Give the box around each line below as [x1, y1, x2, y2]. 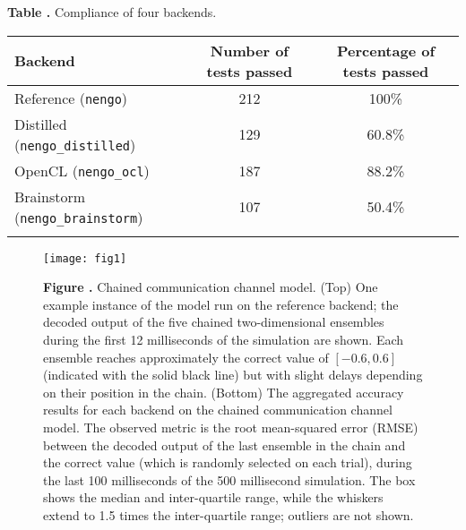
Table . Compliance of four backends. [7, 3, 217, 21]
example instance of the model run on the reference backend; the [43, 295, 399, 313]
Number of [210, 39, 289, 61]
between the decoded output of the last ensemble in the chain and [43, 435, 406, 454]
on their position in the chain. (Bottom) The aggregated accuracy [43, 382, 404, 401]
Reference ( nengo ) [14, 87, 128, 108]
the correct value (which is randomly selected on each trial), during [43, 453, 412, 472]
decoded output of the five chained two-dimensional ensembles [43, 312, 384, 331]
